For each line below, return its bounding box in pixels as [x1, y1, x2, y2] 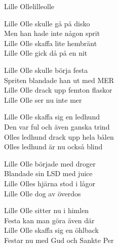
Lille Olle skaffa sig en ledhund [4, 111, 100, 122]
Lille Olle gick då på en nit [4, 48, 88, 58]
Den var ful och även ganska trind [4, 121, 110, 132]
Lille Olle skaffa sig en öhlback [4, 225, 99, 235]
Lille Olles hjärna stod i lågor [4, 178, 96, 188]
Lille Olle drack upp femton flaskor [4, 85, 112, 95]
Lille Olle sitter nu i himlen [4, 205, 89, 216]
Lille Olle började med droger [4, 158, 96, 169]
